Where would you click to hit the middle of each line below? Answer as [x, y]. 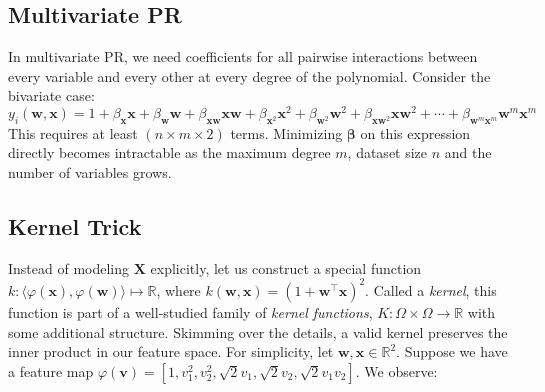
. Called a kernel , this [431, 289]
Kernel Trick [75, 226]
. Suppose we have [452, 351]
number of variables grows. [90, 172]
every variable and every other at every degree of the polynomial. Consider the [249, 75]
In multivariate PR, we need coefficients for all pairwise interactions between [243, 56]
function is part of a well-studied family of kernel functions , [190, 311]
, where [178, 289]
